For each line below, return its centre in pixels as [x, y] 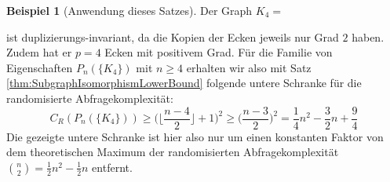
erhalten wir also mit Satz [249, 67]
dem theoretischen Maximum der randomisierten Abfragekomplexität [173, 152]
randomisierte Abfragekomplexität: [90, 98]
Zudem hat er [39, 52]
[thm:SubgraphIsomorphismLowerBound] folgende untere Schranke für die [184, 83]
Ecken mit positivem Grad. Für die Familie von [219, 52]
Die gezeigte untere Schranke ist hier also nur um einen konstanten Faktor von [195, 136]
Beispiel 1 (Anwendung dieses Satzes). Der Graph [129, 10]
